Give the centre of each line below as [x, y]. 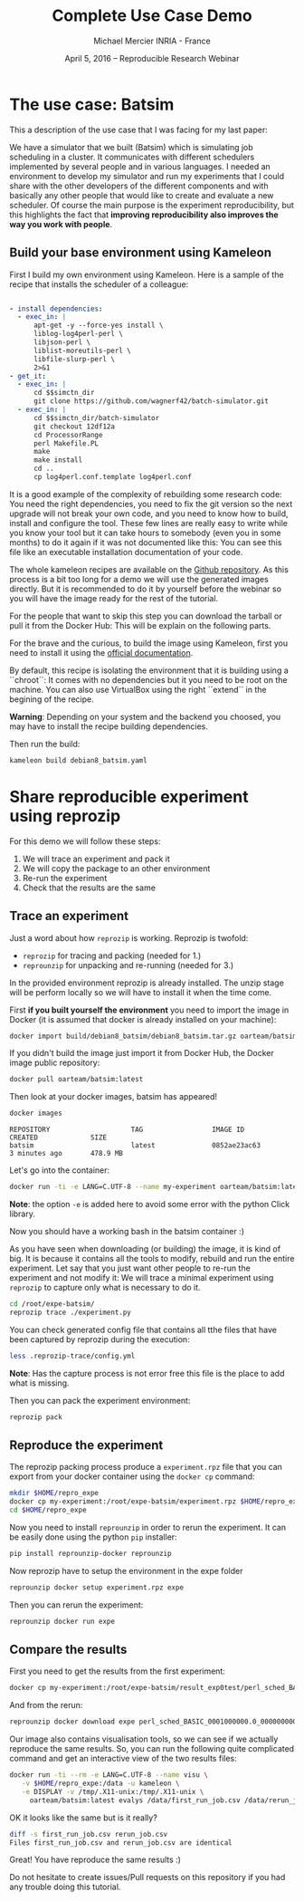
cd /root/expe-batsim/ [52, 1304]
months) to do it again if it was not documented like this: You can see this [146, 542]
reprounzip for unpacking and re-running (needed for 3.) [128, 965]
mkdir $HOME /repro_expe [54, 1493]
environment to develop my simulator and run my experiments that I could [147, 176]
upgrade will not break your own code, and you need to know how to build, [149, 514]
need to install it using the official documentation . [101, 652]
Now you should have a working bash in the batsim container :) [127, 1231]
